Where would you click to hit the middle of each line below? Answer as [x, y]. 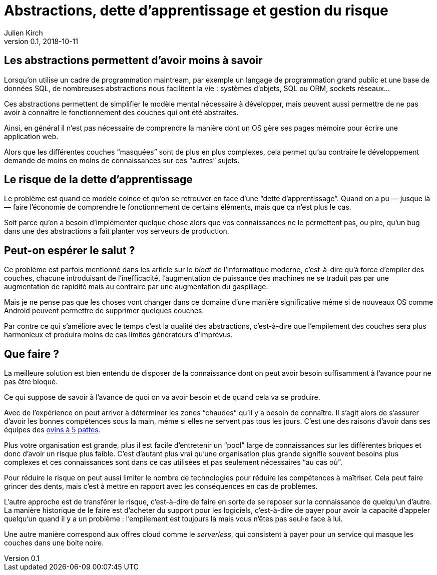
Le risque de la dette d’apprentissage [98, 180]
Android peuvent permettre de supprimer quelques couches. [104, 311]
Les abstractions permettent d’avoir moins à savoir [133, 61]
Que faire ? [32, 354]
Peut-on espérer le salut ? [70, 250]
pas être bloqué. [31, 382]
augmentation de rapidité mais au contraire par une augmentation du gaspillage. [136, 287]
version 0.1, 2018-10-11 [41, 41]
